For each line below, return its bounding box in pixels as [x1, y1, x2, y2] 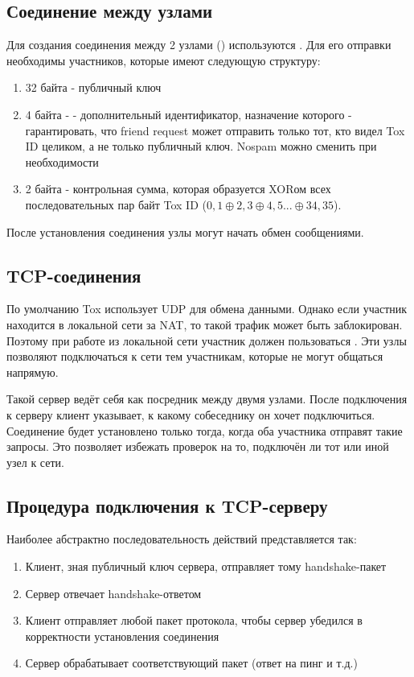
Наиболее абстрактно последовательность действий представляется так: [6, 530, 357, 547]
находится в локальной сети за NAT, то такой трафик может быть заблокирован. [6, 316, 403, 332]
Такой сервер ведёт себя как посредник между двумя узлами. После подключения [6, 390, 408, 407]
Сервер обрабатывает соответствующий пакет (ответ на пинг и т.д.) [25, 654, 358, 671]
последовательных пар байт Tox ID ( [25, 196, 207, 213]
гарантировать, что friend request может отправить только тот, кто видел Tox [25, 122, 405, 138]
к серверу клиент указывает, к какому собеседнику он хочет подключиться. [6, 406, 375, 423]
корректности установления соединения [25, 627, 219, 644]
